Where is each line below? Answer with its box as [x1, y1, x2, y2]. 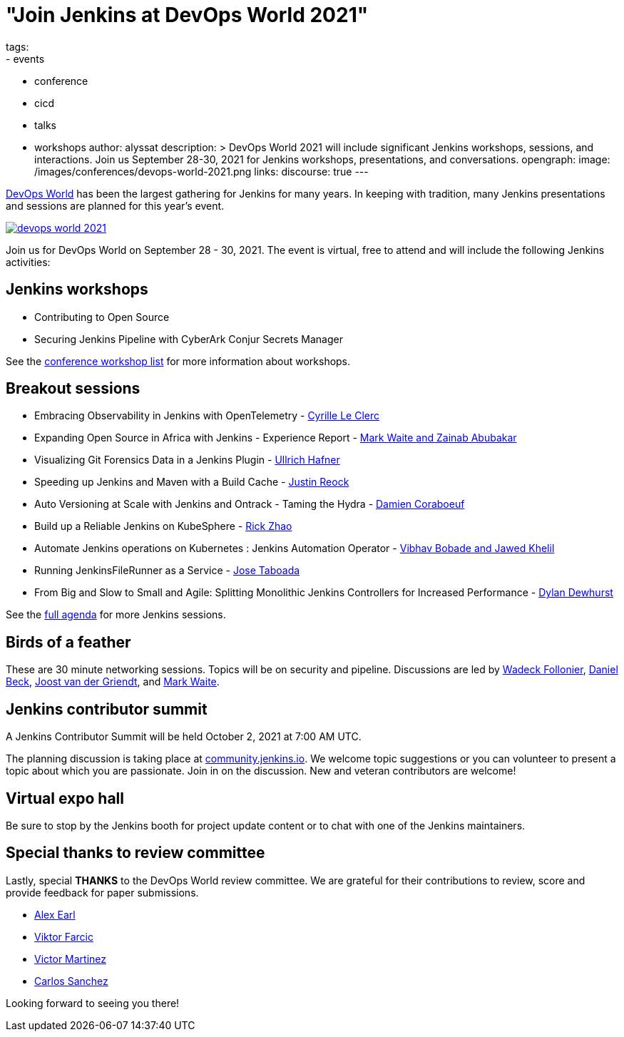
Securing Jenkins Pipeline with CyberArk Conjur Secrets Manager [34, 332, 343, 345]
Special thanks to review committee [6, 844, 265, 862]
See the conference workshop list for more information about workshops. [6, 354, 351, 367]
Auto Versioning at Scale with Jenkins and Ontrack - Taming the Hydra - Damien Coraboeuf [34, 498, 465, 511]
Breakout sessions [6, 379, 140, 398]
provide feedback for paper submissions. [6, 886, 199, 899]
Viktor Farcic [34, 930, 93, 943]
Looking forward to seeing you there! [6, 996, 180, 1009]
